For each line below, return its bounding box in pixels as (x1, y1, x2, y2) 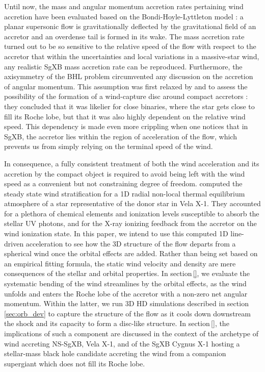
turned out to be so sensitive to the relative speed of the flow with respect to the (4, 41, 256, 52)
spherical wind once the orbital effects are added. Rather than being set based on (4, 248, 258, 259)
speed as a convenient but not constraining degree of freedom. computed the (4, 178, 243, 189)
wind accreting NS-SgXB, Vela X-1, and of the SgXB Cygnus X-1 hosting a (4, 338, 240, 349)
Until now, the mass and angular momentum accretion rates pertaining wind (4, 1, 244, 11)
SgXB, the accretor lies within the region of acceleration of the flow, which (4, 131, 237, 141)
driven (4, 238, 24, 249)
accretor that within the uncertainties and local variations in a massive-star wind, (4, 51, 259, 61)
